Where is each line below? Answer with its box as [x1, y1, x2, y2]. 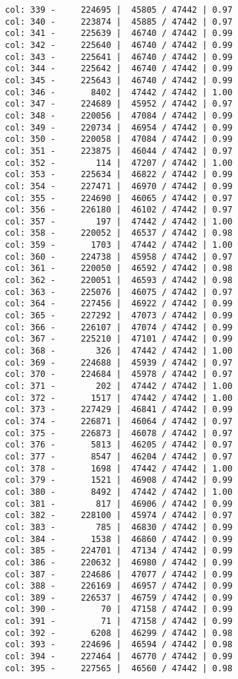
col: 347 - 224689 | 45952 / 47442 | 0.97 [5, 99, 233, 109]
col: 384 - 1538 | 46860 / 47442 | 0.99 [5, 534, 233, 544]
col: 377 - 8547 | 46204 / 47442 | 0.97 [5, 451, 233, 462]
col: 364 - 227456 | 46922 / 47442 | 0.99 [5, 299, 233, 309]
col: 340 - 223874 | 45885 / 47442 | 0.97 [5, 16, 233, 27]
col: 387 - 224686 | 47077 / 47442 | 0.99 [5, 569, 233, 579]
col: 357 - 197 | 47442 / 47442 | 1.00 [5, 216, 233, 227]
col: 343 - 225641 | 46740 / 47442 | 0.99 [5, 52, 233, 62]
